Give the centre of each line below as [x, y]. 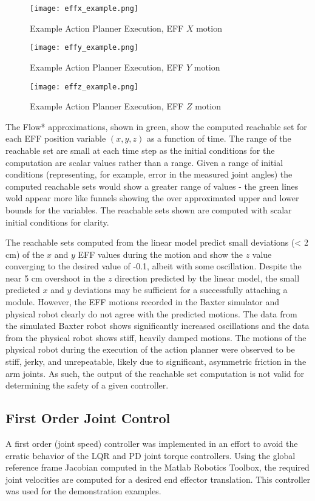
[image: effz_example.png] [84, 87]
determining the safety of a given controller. [87, 385]
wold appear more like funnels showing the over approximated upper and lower [152, 198]
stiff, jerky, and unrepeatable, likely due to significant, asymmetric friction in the [156, 361]
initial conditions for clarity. [57, 222]
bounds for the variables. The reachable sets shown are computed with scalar [149, 209]
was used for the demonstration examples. [83, 491]
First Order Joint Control [88, 418]
